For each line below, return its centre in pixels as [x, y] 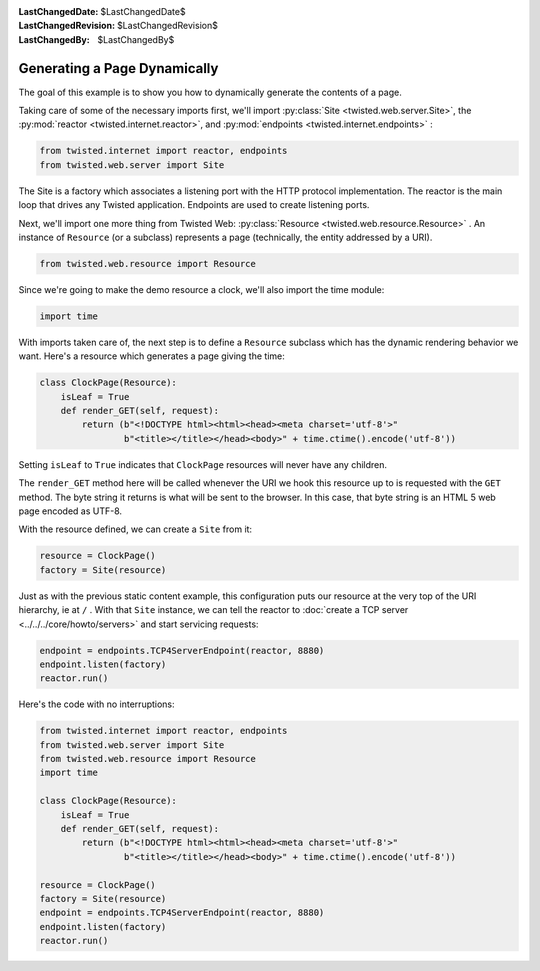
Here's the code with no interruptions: [96, 704]
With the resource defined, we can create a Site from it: [135, 529]
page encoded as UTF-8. [70, 511]
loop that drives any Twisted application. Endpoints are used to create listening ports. [194, 205]
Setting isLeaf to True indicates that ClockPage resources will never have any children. [203, 464]
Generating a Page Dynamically [118, 68]
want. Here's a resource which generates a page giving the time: [151, 356]
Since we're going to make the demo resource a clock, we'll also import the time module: [201, 289]
